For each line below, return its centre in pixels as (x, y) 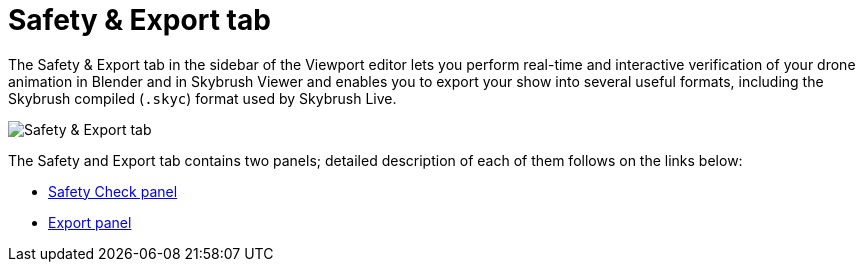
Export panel (90, 222)
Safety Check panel (113, 191)
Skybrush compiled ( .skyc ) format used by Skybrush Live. (202, 98)
